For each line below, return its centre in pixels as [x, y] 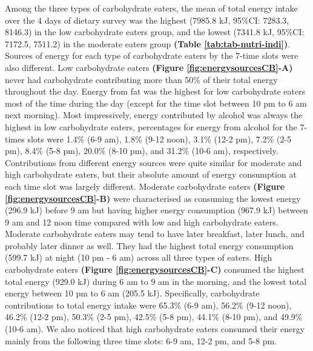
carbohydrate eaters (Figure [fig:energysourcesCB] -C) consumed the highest [155, 269]
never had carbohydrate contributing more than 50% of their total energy [141, 79]
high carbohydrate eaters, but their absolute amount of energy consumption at [151, 174]
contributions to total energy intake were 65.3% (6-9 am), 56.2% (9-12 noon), [148, 305]
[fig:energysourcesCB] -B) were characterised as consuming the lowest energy [153, 198]
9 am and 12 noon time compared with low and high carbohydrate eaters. [142, 222]
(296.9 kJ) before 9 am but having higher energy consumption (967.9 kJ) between [156, 210]
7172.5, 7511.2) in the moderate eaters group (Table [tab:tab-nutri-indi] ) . [148, 43]
